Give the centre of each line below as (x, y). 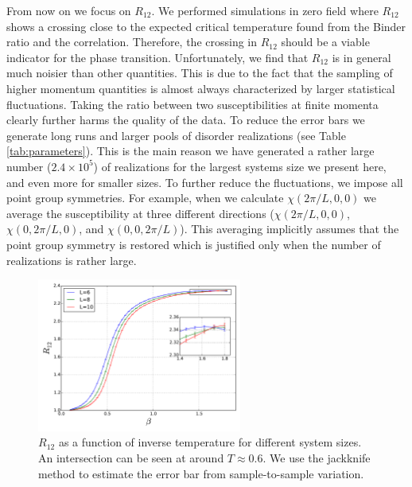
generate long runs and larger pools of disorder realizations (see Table (176, 135)
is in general (361, 57)
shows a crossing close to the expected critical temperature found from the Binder (206, 26)
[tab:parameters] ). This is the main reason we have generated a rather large (190, 151)
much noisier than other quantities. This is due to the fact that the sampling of (200, 73)
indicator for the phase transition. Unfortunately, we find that (157, 57)
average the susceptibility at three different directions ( (140, 213)
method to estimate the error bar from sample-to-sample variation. (201, 473)
